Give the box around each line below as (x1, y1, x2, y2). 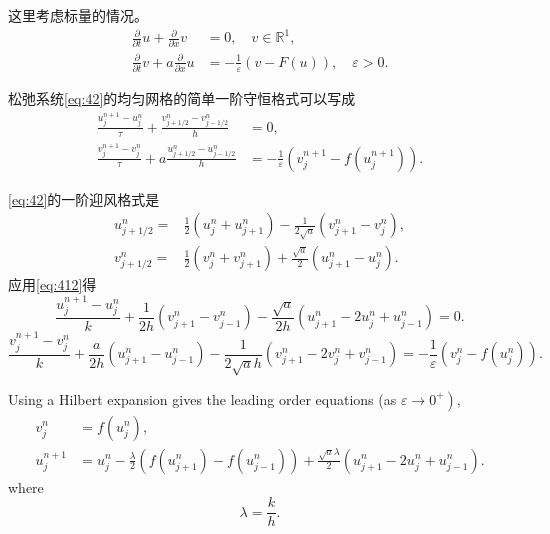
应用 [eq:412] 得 (8, 274, 97, 295)
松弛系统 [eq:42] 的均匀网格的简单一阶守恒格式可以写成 (8, 88, 356, 109)
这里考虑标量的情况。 (8, 5, 148, 25)
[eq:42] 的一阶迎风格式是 (8, 188, 160, 209)
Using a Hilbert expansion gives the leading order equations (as (8, 388, 397, 409)
